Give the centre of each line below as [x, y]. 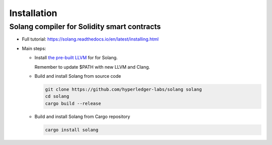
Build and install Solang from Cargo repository [82, 116]
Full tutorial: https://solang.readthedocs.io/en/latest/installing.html [90, 39]
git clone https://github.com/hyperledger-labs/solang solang [123, 89]
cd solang [57, 96]
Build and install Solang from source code [78, 76]
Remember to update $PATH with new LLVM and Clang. [92, 67]
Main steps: [34, 48]
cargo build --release [73, 103]
